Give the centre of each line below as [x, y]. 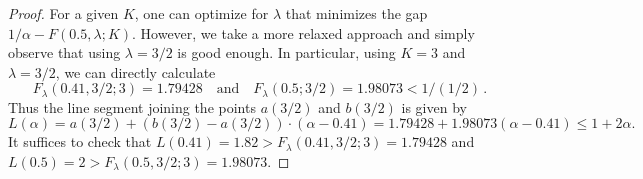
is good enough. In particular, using [286, 52]
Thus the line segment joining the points [132, 106]
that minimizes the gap [356, 13]
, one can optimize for [201, 13]
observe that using [64, 52]
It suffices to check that [80, 141]
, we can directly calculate [135, 71]
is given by [434, 106]
